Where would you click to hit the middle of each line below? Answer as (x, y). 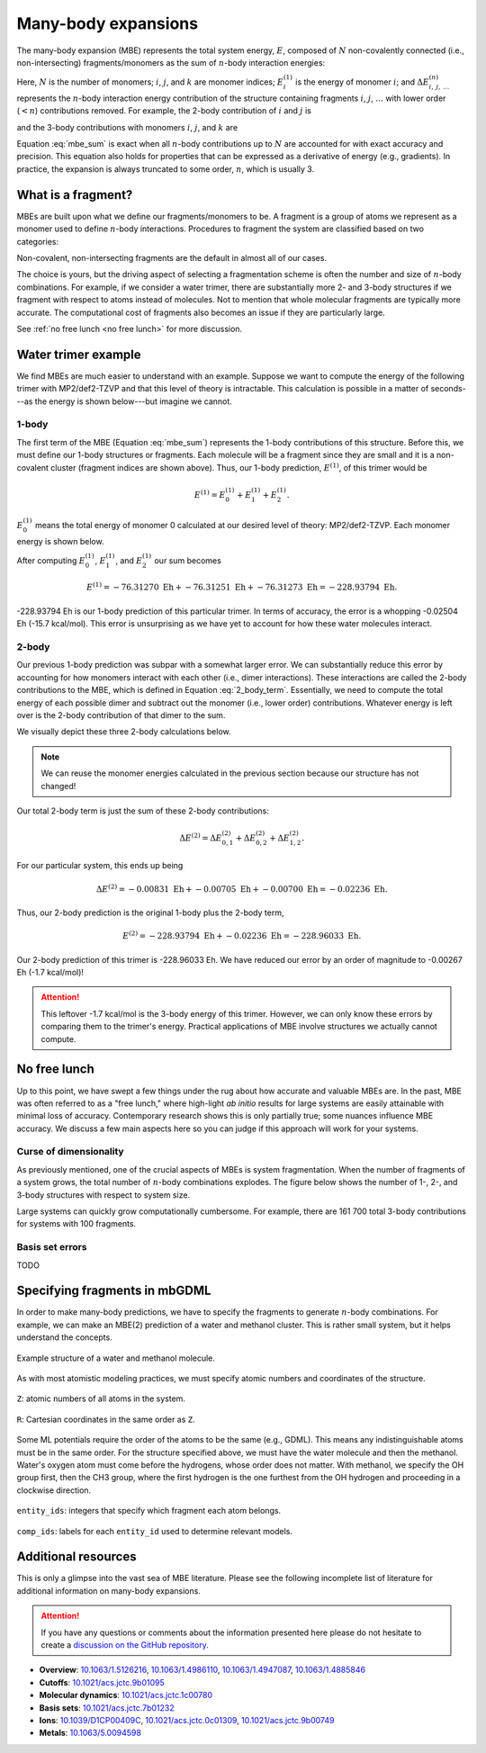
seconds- (449, 389)
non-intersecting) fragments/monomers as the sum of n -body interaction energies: (171, 62)
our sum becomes (188, 560)
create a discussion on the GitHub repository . (125, 1645)
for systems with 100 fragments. (76, 1224)
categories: (37, 241)
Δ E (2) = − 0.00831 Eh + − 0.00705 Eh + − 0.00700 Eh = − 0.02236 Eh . (242, 889)
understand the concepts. (64, 1337)
